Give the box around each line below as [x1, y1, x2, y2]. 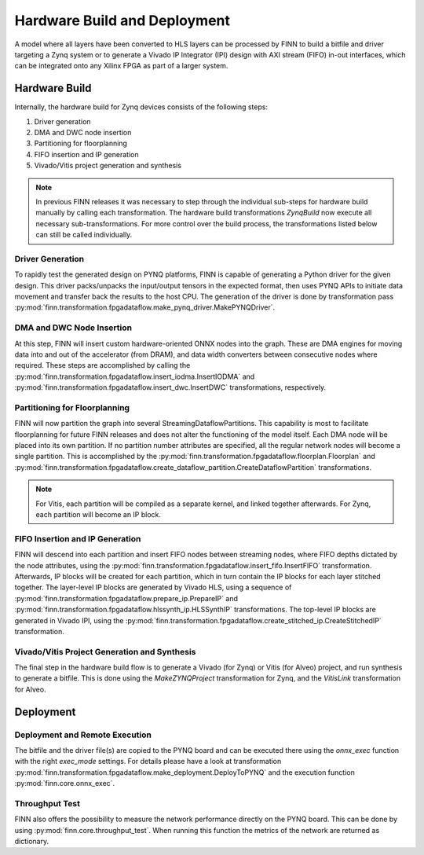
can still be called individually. [35, 230, 133, 240]
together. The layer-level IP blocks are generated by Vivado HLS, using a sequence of [14, 582, 292, 593]
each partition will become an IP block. [35, 510, 161, 519]
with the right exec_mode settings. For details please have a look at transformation [14, 757, 282, 766]
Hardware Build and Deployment [14, 12, 231, 29]
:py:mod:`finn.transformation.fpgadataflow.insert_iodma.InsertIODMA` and [14, 372, 255, 381]
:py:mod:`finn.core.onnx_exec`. [14, 779, 115, 788]
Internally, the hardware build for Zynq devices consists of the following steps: [14, 102, 269, 112]
